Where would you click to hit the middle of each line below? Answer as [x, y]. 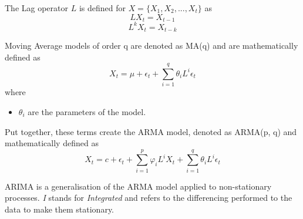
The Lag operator [36, 8]
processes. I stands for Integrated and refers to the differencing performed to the [149, 198]
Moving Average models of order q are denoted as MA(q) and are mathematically [151, 45]
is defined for [102, 8]
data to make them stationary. [60, 209]
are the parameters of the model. [87, 111]
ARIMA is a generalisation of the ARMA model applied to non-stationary [138, 186]
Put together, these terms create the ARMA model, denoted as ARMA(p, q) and [151, 131]
